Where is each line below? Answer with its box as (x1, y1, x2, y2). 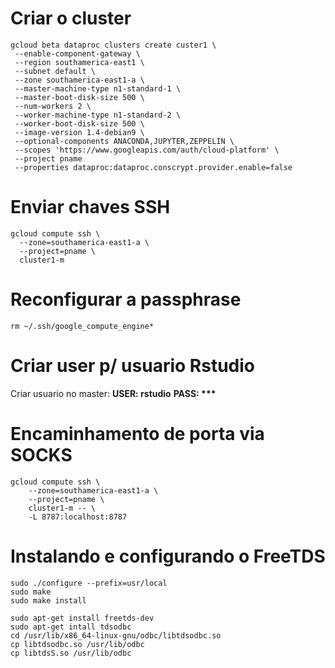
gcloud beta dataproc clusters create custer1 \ (10, 40, 217, 50)
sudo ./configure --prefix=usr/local (10, 578, 168, 588)
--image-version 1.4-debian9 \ (14, 127, 145, 137)
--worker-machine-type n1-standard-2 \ (14, 110, 182, 120)
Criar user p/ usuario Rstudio (10, 355, 255, 377)
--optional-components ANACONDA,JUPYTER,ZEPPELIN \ (14, 136, 235, 146)
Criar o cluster (10, 7, 132, 30)
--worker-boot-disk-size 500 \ (14, 118, 145, 129)
